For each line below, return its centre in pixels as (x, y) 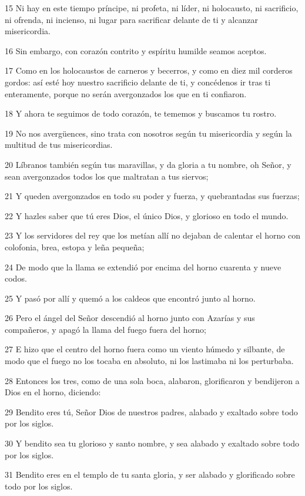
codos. (16, 278)
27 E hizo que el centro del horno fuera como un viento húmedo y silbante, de (145, 349)
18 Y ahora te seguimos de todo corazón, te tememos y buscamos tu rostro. (141, 113)
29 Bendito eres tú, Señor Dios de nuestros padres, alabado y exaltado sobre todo (151, 411)
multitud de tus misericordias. (59, 145)
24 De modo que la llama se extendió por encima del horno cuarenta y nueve (143, 267)
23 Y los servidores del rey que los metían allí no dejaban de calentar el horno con (152, 235)
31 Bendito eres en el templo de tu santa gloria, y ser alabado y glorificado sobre (150, 474)
